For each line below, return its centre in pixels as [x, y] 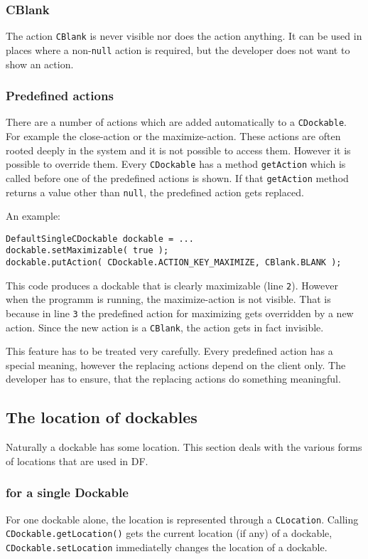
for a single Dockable [67, 493]
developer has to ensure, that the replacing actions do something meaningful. [173, 379]
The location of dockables [102, 417]
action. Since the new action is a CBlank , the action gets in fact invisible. [165, 327]
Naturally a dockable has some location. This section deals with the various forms [184, 447]
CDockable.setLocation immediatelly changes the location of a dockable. [167, 547]
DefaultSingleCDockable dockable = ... [100, 239]
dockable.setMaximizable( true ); [87, 251]
